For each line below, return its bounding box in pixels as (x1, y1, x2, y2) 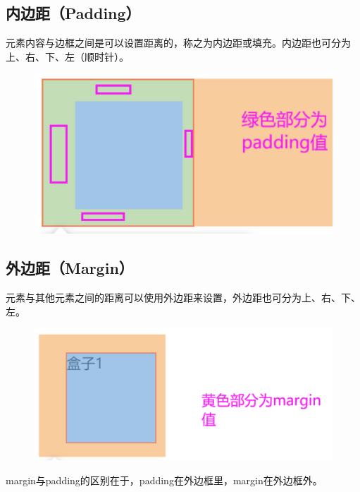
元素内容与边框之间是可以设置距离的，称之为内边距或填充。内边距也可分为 (6, 35, 351, 50)
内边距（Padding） (6, 2, 141, 24)
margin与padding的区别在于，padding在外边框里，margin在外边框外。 (6, 472, 323, 487)
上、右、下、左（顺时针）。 (6, 49, 129, 64)
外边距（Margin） (6, 257, 134, 279)
